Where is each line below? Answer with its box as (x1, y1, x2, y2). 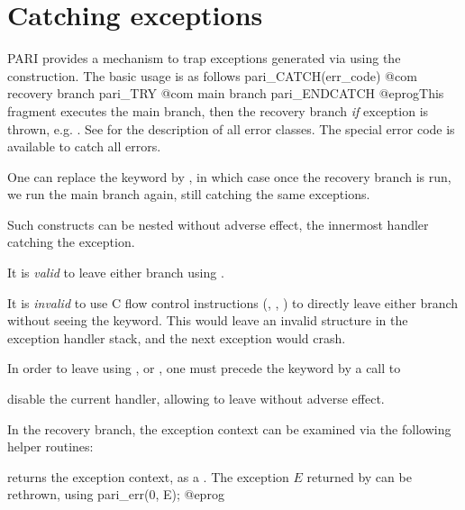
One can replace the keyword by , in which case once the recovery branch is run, (7, 167, 451, 186)
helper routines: (7, 437, 94, 456)
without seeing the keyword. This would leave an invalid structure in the (7, 311, 408, 330)
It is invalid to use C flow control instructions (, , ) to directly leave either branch (7, 293, 459, 312)
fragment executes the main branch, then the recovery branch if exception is (7, 101, 429, 120)
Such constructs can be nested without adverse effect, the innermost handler (7, 214, 429, 233)
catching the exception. (7, 232, 135, 251)
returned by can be (306, 467, 412, 486)
